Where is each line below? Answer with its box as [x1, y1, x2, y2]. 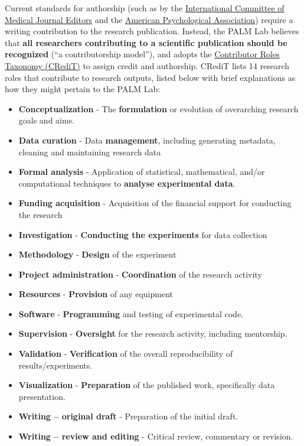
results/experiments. [18, 359, 93, 371]
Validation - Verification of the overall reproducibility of [18, 347, 233, 360]
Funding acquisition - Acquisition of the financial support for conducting [18, 197, 292, 209]
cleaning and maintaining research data [18, 145, 161, 158]
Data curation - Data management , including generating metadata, [18, 134, 276, 146]
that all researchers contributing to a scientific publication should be [5, 36, 287, 48]
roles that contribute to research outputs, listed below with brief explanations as [5, 71, 296, 83]
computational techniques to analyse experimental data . [18, 177, 236, 189]
